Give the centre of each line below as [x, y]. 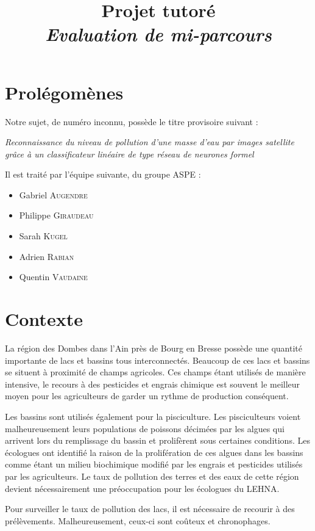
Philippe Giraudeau [56, 215]
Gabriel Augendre [53, 194]
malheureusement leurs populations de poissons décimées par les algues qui [145, 428]
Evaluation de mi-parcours [158, 34]
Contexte [44, 319]
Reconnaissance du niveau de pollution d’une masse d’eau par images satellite [150, 142]
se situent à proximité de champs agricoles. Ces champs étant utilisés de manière [155, 372]
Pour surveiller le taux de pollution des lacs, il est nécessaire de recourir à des [150, 509]
